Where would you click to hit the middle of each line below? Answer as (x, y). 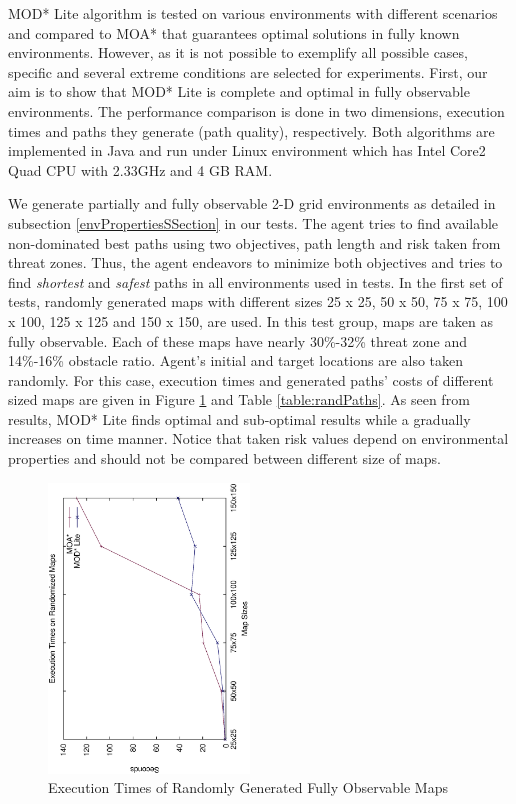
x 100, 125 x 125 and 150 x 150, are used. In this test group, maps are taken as (251, 320)
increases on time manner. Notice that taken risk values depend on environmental (258, 438)
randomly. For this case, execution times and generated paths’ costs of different (251, 379)
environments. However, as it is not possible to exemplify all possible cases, (238, 52)
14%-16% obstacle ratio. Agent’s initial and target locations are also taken (236, 360)
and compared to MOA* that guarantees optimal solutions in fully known (234, 32)
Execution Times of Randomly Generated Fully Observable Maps (248, 787)
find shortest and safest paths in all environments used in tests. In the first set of (255, 281)
